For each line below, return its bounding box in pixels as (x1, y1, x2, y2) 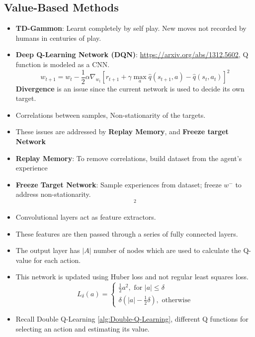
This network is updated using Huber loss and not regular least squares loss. (15, 271, 249, 282)
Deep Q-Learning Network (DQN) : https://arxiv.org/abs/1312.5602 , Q (15, 49, 249, 60)
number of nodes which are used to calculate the (93, 245, 241, 255)
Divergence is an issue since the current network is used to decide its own (15, 83, 245, 93)
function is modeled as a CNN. (15, 59, 110, 69)
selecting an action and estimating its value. (15, 323, 150, 334)
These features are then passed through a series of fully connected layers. (15, 228, 238, 239)
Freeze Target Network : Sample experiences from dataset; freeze (15, 179, 222, 189)
